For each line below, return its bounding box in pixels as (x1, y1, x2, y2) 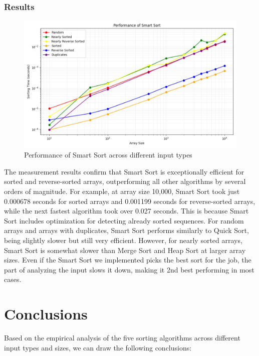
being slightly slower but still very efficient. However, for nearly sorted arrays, (4, 234, 242, 245)
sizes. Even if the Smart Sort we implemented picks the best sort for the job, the (4, 254, 251, 265)
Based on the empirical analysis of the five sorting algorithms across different (4, 332, 240, 343)
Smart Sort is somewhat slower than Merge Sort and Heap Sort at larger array (4, 244, 246, 255)
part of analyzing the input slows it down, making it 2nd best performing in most (4, 264, 254, 274)
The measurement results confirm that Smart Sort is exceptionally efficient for (4, 166, 244, 176)
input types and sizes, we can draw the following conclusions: (4, 342, 192, 352)
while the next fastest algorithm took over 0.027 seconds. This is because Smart (4, 205, 249, 216)
